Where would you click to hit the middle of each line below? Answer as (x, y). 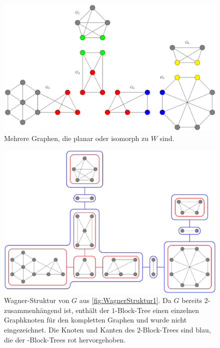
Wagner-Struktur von (37, 300)
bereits (192, 300)
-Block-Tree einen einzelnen (157, 310)
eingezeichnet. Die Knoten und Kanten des (69, 329)
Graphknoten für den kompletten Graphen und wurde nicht (95, 320)
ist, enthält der (86, 310)
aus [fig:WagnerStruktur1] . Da (125, 300)
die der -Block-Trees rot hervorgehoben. (65, 339)
